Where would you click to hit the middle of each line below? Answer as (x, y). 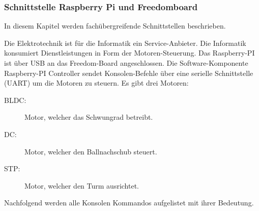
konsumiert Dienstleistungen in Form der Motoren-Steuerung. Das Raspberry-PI (129, 53)
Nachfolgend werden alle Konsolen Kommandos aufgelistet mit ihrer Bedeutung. (129, 203)
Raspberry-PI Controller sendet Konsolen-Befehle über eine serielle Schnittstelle (129, 73)
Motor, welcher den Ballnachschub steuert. (91, 151)
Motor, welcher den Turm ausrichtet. (82, 185)
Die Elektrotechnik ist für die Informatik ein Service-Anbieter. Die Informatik (125, 43)
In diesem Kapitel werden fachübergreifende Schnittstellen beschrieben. (115, 26)
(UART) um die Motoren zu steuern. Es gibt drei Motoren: (96, 83)
